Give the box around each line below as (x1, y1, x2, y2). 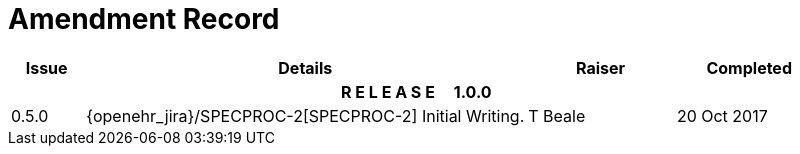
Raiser (576, 57, 626, 78)
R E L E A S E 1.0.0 (340, 81, 492, 102)
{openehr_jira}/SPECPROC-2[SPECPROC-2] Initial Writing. (86, 105, 525, 126)
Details (278, 57, 333, 78)
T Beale (528, 105, 586, 126)
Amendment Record (8, 2, 280, 36)
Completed (706, 57, 792, 78)
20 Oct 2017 (676, 105, 768, 126)
